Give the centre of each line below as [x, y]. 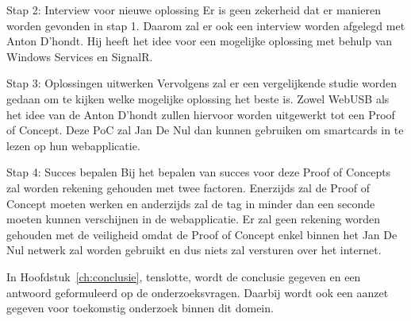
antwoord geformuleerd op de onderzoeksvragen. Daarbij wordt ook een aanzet [198, 292]
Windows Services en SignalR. [80, 56]
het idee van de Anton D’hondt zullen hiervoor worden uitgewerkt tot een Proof [201, 114]
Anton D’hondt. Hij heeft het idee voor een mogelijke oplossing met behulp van [200, 41]
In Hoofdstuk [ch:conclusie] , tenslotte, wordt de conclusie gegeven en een [184, 276]
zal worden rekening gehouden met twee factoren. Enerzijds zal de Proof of [188, 187]
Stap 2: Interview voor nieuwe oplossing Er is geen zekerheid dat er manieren [194, 10]
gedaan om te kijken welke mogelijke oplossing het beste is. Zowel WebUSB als [198, 98]
